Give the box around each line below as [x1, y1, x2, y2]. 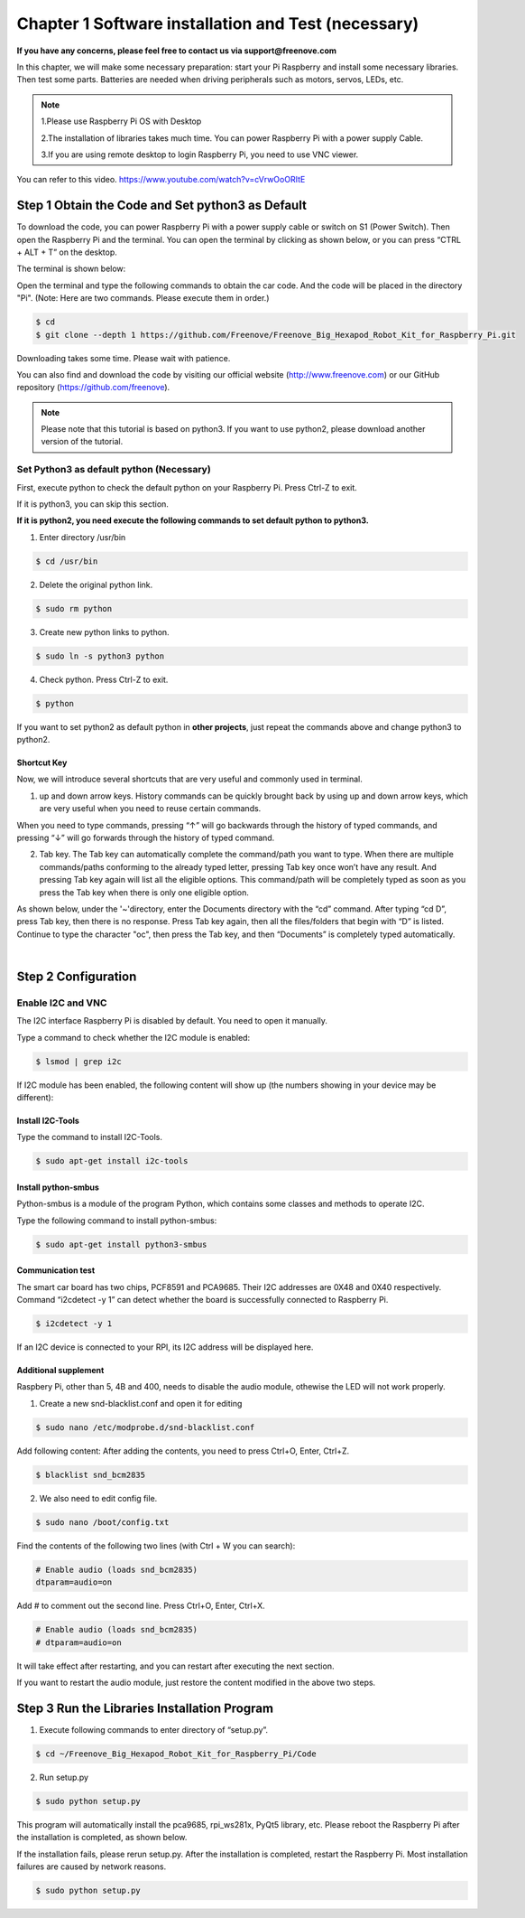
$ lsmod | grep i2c [35, 1056, 122, 1066]
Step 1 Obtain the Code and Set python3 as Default [16, 198, 307, 213]
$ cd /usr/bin [35, 556, 98, 566]
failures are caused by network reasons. [16, 1861, 167, 1872]
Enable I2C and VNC [16, 996, 107, 1009]
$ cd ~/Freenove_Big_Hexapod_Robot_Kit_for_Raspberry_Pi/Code [35, 1748, 317, 1759]
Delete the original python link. [39, 579, 153, 590]
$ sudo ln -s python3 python [35, 650, 165, 661]
